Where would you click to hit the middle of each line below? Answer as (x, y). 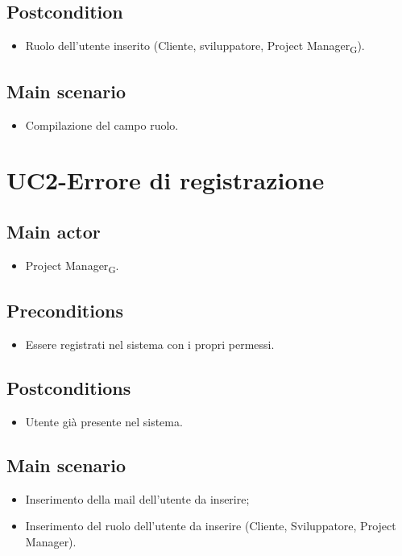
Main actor (54, 231)
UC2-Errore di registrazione (166, 180)
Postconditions (69, 388)
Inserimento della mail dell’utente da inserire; (137, 498)
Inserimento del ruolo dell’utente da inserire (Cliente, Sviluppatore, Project (211, 526)
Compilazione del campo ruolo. (102, 124)
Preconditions (65, 311)
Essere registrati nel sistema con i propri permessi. (150, 344)
